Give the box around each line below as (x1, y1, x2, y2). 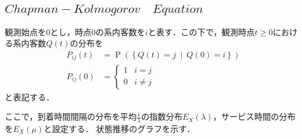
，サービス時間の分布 (213, 110, 296, 123)
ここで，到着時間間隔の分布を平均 (5, 110, 137, 123)
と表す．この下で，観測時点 (147, 25, 255, 38)
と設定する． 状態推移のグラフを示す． (44, 122, 195, 134)
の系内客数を (96, 25, 145, 38)
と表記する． (5, 90, 54, 103)
